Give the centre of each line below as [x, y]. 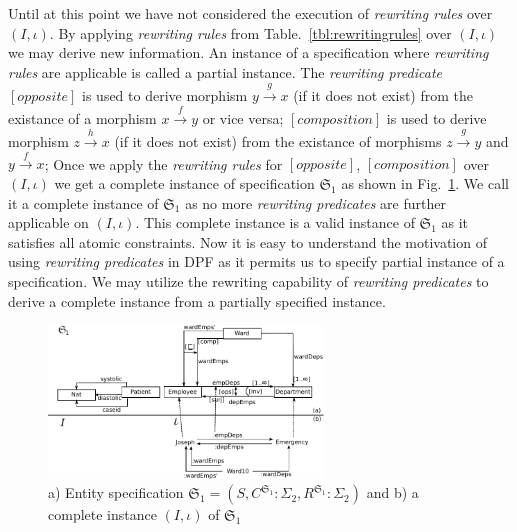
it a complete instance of [83, 202]
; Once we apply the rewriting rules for [163, 163]
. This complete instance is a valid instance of [275, 222]
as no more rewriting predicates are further [315, 202]
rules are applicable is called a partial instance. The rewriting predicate [225, 71]
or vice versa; [243, 117]
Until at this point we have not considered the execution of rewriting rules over [250, 13]
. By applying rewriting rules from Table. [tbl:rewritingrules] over [250, 32]
